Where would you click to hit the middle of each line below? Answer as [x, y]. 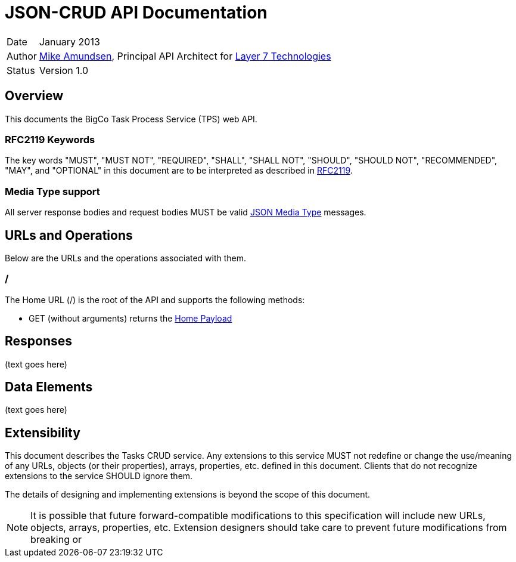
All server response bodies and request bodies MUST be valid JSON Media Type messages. [186, 212]
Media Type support [52, 191]
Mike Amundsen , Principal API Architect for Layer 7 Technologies [185, 56]
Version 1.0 [64, 70]
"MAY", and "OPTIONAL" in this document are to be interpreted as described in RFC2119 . [179, 171]
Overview [34, 96]
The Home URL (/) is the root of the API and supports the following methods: [155, 299]
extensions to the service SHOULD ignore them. [99, 476]
